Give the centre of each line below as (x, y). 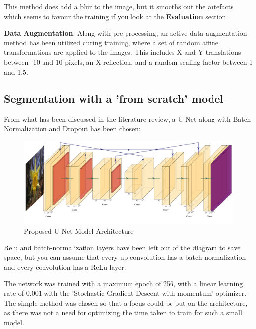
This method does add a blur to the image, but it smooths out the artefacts (119, 6)
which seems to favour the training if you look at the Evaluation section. (116, 16)
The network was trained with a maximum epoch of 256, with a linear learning (124, 283)
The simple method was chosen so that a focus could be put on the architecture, (126, 303)
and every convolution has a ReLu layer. (65, 267)
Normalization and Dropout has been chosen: (72, 128)
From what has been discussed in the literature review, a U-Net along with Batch (128, 119)
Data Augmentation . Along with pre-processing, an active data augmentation (126, 33)
